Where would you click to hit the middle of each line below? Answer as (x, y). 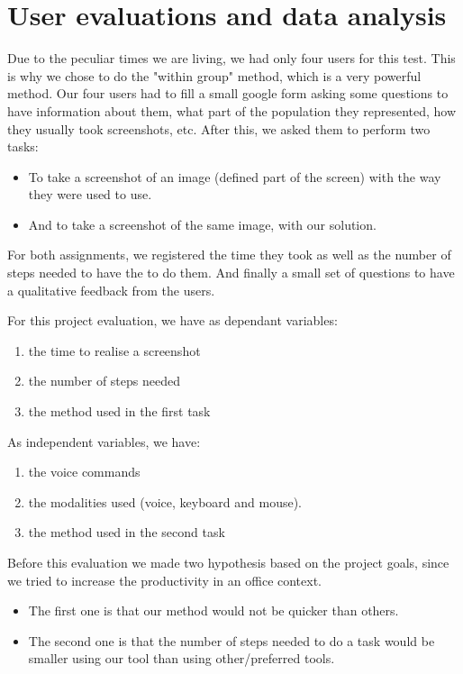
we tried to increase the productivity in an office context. (165, 580)
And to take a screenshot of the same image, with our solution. (202, 224)
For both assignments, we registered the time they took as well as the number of (229, 255)
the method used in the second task (127, 532)
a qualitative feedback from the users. (111, 290)
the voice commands (84, 472)
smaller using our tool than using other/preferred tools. (182, 658)
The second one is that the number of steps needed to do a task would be (231, 640)
